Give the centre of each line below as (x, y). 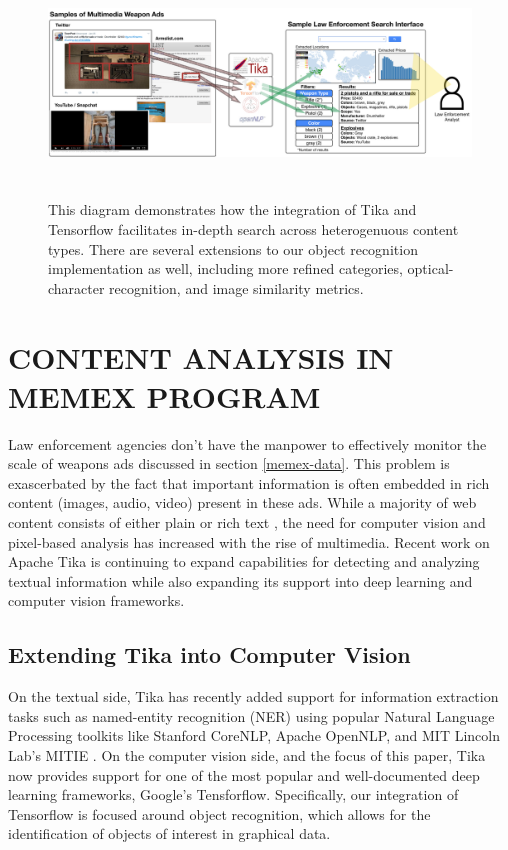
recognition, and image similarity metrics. (236, 287)
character (76, 287)
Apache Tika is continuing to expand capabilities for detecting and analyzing (244, 561)
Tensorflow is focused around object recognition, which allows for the (219, 813)
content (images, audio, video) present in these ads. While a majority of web (242, 502)
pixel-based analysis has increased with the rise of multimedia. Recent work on (249, 541)
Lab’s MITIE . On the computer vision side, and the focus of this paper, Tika (247, 754)
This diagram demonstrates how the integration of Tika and (232, 209)
